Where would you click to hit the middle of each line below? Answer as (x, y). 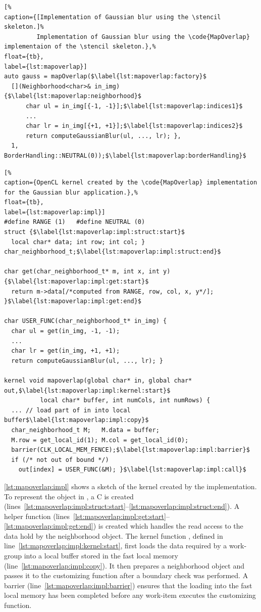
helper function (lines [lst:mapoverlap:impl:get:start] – (87, 516)
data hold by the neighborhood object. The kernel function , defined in (114, 535)
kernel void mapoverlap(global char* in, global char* (98, 380)
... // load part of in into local (71, 410)
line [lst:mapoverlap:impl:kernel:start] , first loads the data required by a (116, 546)
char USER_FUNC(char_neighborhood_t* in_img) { (86, 321)
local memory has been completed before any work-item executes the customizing (130, 595)
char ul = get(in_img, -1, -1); (66, 331)
